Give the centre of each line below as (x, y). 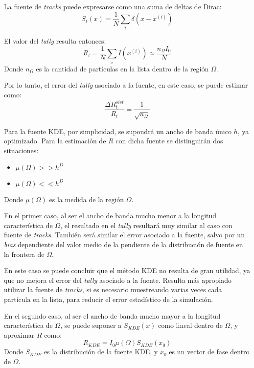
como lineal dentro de (190, 325)
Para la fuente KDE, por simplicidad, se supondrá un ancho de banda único (118, 131)
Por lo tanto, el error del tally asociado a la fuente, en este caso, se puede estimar (126, 85)
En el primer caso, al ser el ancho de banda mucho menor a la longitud (110, 216)
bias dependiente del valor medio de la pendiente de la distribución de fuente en (124, 244)
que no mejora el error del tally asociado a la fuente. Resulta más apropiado (118, 280)
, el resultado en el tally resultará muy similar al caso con (146, 225)
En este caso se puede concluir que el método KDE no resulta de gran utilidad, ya (127, 270)
